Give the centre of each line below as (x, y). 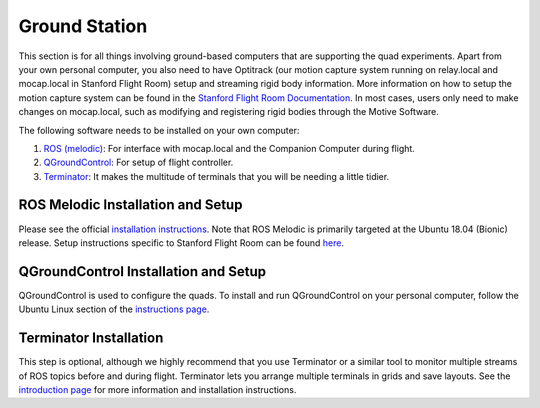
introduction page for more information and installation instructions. (157, 389)
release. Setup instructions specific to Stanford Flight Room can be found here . (181, 242)
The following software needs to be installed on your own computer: (159, 130)
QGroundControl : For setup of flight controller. (138, 162)
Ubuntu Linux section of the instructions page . (114, 309)
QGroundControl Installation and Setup (142, 271)
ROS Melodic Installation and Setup (130, 205)
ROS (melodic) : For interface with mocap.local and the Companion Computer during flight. (229, 148)
